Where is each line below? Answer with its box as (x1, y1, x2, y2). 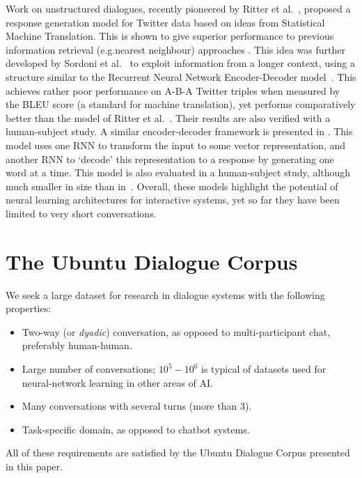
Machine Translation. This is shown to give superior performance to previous (6, 29, 334, 43)
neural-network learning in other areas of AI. (22, 375, 213, 390)
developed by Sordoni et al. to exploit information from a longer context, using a (6, 56, 355, 70)
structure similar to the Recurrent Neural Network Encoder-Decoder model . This (6, 69, 356, 84)
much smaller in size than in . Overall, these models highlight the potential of (6, 178, 338, 193)
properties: (6, 301, 52, 316)
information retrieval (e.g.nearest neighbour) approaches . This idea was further (6, 42, 345, 56)
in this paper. (6, 458, 63, 473)
